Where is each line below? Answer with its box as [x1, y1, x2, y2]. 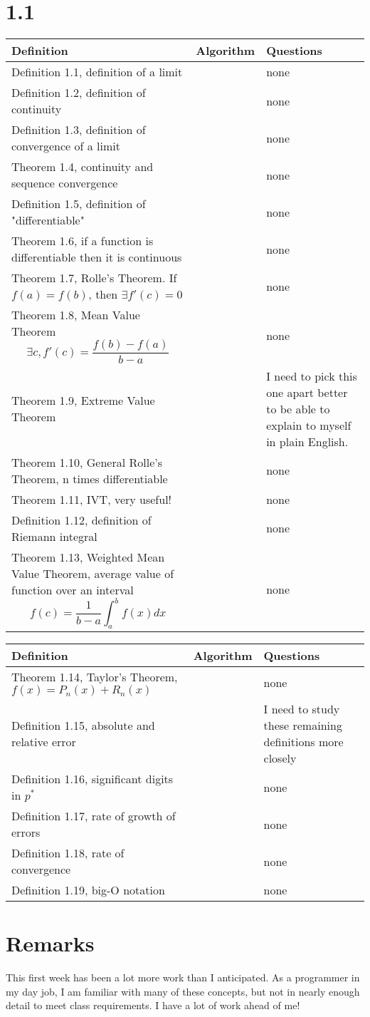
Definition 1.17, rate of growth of [11, 807, 176, 825]
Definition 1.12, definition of [11, 511, 152, 528]
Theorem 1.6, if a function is [11, 232, 154, 249]
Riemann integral [11, 527, 97, 544]
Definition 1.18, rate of [11, 845, 125, 862]
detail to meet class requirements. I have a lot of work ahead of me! [6, 998, 300, 1013]
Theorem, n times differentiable [11, 470, 168, 487]
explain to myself [266, 416, 351, 433]
